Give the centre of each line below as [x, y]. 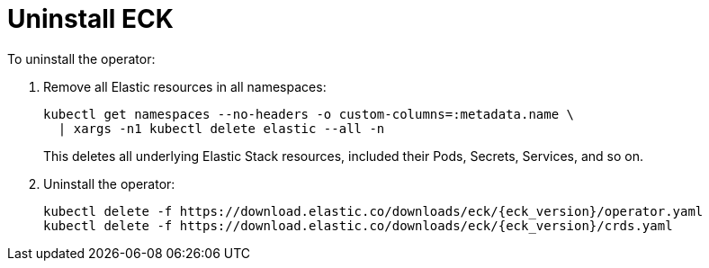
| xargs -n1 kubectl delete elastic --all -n [221, 128]
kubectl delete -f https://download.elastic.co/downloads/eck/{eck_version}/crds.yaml [358, 225]
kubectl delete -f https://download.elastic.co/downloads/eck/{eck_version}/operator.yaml [373, 211]
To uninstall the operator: [81, 58]
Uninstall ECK [90, 19]
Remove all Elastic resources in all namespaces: [185, 86]
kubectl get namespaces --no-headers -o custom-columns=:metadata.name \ [309, 114]
